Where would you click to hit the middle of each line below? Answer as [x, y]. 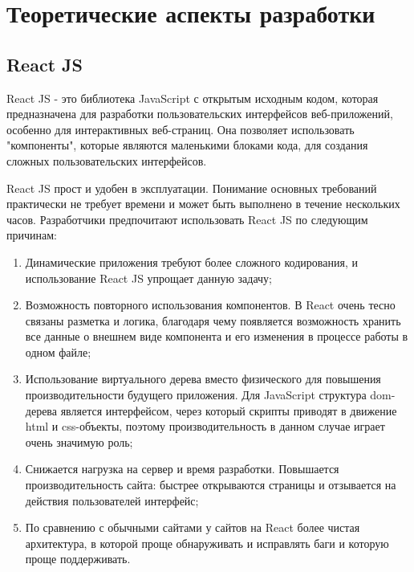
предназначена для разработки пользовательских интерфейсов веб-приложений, [200, 114]
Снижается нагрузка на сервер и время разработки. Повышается [182, 469]
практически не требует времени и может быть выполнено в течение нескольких [203, 204]
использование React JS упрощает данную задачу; [148, 278]
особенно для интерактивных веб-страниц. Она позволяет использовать [181, 129]
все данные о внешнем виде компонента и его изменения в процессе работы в [217, 336]
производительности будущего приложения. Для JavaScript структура [196, 395]
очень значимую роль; [79, 441]
